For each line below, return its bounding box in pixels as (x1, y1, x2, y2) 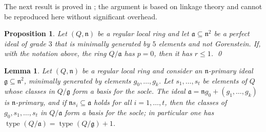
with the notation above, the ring (4, 48, 107, 59)
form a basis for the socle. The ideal (72, 86, 186, 96)
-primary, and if (15, 97, 67, 108)
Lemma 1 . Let (4, 65, 52, 75)
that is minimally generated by (54, 38, 150, 48)
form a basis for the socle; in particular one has (65, 107, 214, 117)
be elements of (202, 75, 247, 86)
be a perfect (214, 28, 250, 39)
